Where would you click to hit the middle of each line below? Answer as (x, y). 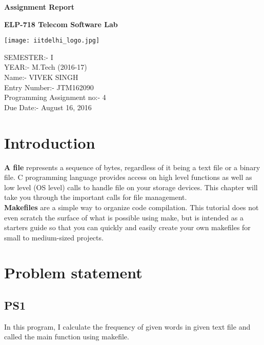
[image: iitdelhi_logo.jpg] (52, 41)
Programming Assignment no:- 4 (55, 97)
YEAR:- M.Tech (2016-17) (46, 67)
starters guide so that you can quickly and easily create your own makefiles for (127, 227)
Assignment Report (39, 7)
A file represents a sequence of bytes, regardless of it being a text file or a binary (132, 167)
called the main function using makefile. (67, 337)
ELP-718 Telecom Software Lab (61, 24)
